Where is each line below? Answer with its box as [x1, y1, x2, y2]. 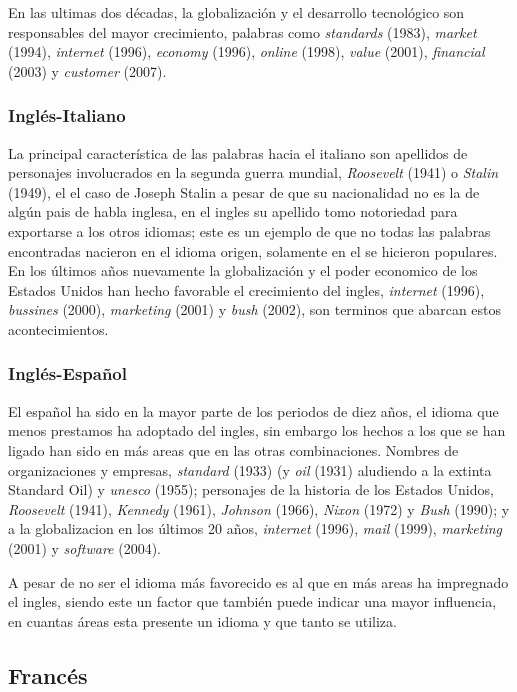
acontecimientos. [8, 318, 109, 339]
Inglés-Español [8, 361, 127, 386]
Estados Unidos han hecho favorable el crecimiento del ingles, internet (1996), [8, 279, 485, 300]
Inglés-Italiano [8, 103, 126, 128]
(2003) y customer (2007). [8, 60, 167, 81]
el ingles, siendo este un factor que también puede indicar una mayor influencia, [8, 591, 497, 612]
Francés [8, 659, 88, 690]
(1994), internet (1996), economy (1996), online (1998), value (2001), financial [8, 41, 485, 62]
